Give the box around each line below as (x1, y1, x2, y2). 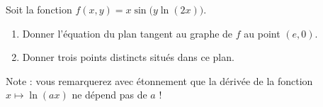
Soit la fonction (6, 2, 72, 16)
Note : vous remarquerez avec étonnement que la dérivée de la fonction (6, 73, 313, 88)
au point (244, 26, 280, 40)
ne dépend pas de (72, 87, 147, 102)
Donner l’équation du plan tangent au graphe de (22, 26, 233, 40)
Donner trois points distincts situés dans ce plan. (22, 50, 234, 64)
